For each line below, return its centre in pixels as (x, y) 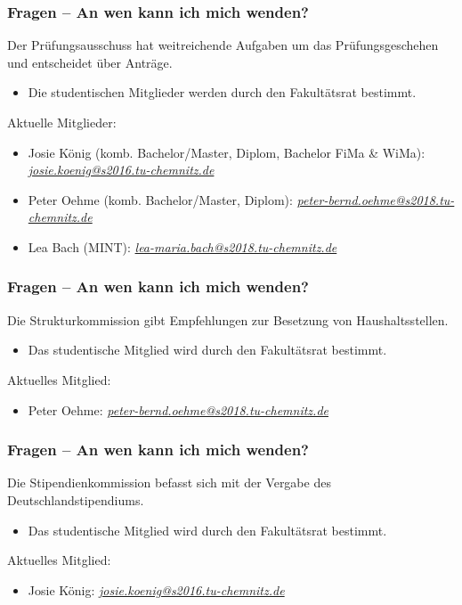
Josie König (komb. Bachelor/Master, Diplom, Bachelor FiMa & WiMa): (227, 152)
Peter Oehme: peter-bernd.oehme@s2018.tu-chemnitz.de (178, 409)
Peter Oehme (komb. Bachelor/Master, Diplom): (160, 199)
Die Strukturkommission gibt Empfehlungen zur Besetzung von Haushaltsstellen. (228, 319)
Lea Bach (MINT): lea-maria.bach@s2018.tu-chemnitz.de (182, 246)
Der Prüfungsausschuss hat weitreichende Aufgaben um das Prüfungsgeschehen (223, 45)
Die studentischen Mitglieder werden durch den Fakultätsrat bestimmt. (222, 92)
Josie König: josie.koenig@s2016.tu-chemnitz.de (156, 589)
